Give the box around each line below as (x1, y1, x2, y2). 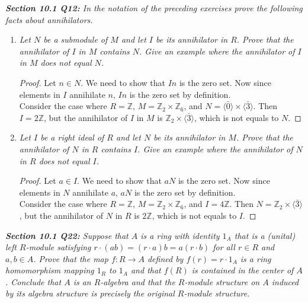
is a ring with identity (140, 229, 220, 241)
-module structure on (184, 275, 260, 288)
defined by (147, 252, 184, 264)
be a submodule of (43, 33, 108, 46)
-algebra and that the (100, 275, 175, 288)
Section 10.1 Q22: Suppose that (5, 229, 129, 241)
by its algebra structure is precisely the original (5, 287, 175, 299)
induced (271, 275, 299, 288)
